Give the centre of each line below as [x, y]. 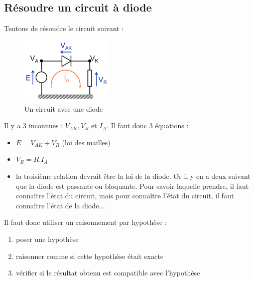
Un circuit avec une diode [63, 108]
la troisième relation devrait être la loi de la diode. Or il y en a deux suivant [133, 176]
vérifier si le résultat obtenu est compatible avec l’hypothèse [108, 273]
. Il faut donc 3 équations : [148, 125]
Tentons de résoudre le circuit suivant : [64, 28]
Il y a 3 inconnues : [34, 125]
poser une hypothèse [47, 239]
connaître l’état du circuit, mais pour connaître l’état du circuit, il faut [125, 196]
